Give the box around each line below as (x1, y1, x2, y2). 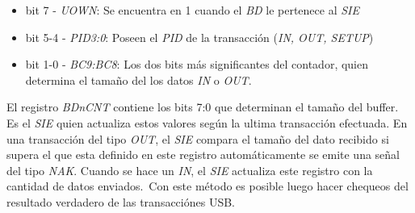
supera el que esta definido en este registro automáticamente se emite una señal (6, 146, 400, 163)
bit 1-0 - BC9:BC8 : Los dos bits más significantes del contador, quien (25, 56, 369, 73)
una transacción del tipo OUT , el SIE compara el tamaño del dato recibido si (6, 130, 389, 147)
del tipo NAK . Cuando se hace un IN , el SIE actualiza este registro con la (6, 161, 373, 178)
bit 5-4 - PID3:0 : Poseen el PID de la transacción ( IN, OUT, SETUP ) (25, 28, 374, 45)
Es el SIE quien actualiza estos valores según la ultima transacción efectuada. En (6, 114, 408, 131)
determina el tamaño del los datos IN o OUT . (25, 71, 252, 88)
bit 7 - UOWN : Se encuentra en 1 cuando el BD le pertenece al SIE (25, 2, 359, 18)
